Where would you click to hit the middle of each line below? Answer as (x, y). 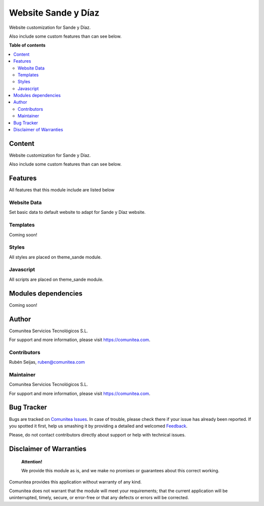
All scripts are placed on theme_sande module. (56, 279)
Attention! (32, 461)
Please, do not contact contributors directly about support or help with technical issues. (97, 435)
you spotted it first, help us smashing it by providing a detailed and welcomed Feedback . (98, 426)
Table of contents (27, 45)
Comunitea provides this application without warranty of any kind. (75, 482)
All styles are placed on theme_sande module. (55, 257)
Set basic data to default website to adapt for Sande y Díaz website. (77, 212)
